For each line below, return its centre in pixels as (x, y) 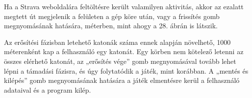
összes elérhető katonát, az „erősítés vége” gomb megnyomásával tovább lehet (120, 61)
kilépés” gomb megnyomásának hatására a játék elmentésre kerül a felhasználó (122, 80)
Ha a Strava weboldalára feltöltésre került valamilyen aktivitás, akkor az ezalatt (124, 6)
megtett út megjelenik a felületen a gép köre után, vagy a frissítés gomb (112, 16)
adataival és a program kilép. (48, 89)
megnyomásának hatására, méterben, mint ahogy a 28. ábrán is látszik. (111, 26)
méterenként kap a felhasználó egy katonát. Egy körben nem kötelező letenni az (124, 51)
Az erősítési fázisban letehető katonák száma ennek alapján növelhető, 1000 (117, 42)
